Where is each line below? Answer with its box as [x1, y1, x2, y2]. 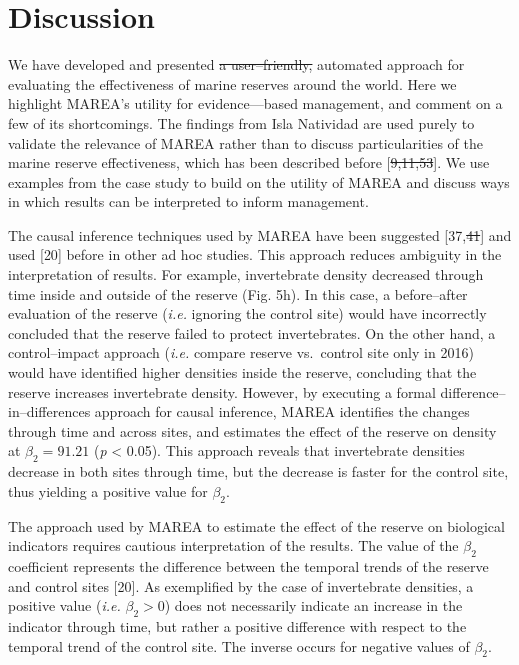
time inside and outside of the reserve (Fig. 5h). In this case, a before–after [8, 283, 468, 304]
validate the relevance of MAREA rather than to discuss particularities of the [8, 132, 483, 153]
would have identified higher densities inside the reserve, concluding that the [8, 362, 477, 383]
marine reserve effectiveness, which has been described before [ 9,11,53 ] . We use [8, 152, 490, 173]
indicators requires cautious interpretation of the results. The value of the [8, 535, 459, 556]
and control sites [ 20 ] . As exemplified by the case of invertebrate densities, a [8, 575, 474, 596]
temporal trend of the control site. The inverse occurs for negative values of [8, 635, 470, 656]
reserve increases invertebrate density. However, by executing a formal [8, 381, 436, 402]
